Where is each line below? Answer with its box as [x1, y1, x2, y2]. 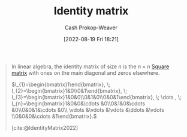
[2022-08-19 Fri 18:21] [63, 35, 119, 42]
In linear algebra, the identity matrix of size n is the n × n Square [11, 63, 170, 70]
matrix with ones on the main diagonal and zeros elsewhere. [11, 69, 160, 76]
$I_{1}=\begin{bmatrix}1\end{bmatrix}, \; [11, 81, 111, 88]
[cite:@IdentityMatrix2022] [11, 124, 79, 131]
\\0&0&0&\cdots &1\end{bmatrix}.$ [11, 112, 97, 120]
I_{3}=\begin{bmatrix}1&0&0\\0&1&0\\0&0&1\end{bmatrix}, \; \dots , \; [11, 93, 182, 101]
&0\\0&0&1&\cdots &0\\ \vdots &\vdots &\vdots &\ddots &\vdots [11, 106, 164, 113]
